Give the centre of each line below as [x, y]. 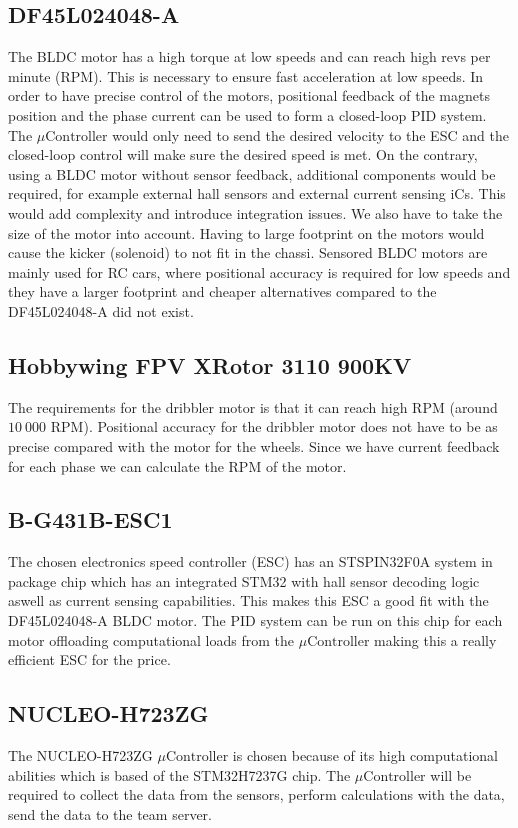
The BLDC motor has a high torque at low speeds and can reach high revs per [249, 56]
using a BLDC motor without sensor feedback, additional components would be [252, 173]
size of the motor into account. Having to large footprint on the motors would [246, 232]
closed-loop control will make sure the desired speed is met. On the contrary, [243, 154]
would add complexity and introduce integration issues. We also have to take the [255, 212]
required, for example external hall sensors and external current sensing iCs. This [257, 193]
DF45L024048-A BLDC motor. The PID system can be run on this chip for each [255, 620]
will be [451, 774]
